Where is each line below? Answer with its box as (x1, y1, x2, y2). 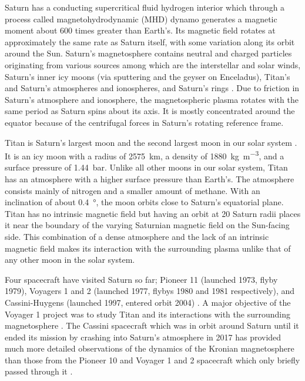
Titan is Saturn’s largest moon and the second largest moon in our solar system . (5, 136, 297, 148)
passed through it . (5, 365, 73, 377)
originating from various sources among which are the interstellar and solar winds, (5, 58, 301, 71)
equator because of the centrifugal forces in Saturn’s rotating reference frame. (5, 116, 284, 128)
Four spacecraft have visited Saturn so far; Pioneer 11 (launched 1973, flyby (5, 273, 278, 285)
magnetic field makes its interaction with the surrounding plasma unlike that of (5, 242, 291, 254)
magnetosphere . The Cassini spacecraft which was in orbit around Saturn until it (5, 319, 299, 332)
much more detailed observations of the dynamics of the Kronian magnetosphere (5, 342, 294, 355)
